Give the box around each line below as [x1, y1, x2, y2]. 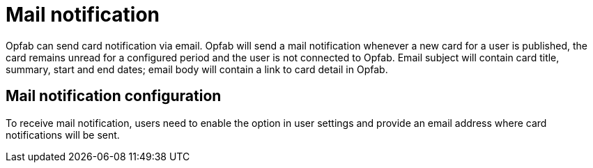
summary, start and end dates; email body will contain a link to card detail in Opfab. [6, 63, 388, 75]
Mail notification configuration [6, 87, 222, 105]
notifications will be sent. [6, 128, 120, 141]
